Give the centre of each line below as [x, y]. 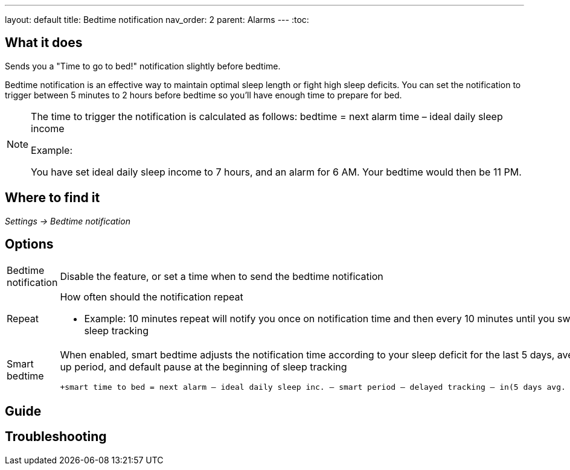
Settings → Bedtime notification [68, 221]
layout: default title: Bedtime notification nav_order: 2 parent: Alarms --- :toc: [157, 20]
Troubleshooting [56, 437]
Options [29, 244]
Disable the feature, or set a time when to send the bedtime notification [222, 276]
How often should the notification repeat [152, 297]
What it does [44, 43]
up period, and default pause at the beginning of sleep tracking [203, 367]
